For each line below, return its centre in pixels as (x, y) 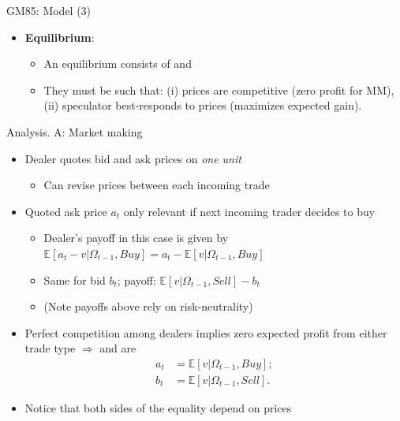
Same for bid (75, 279)
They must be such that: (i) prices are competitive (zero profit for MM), (219, 89)
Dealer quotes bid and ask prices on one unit (133, 158)
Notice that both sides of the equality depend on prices (158, 407)
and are (118, 348)
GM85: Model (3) (49, 10)
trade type (50, 348)
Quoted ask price (66, 211)
